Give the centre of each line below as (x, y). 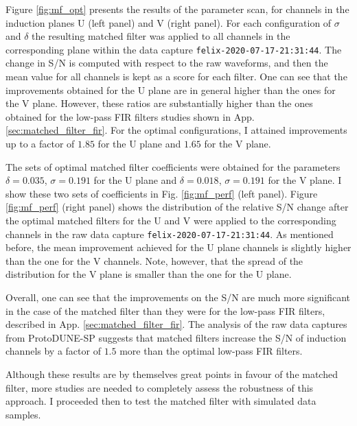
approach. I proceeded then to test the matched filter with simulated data (161, 401)
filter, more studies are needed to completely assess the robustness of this (160, 387)
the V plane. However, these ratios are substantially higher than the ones (159, 103)
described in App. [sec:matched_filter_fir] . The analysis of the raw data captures (176, 324)
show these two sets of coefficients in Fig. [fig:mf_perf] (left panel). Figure (162, 193)
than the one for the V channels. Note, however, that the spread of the (154, 260)
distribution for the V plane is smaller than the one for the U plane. (149, 274)
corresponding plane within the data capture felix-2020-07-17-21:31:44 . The (174, 49)
